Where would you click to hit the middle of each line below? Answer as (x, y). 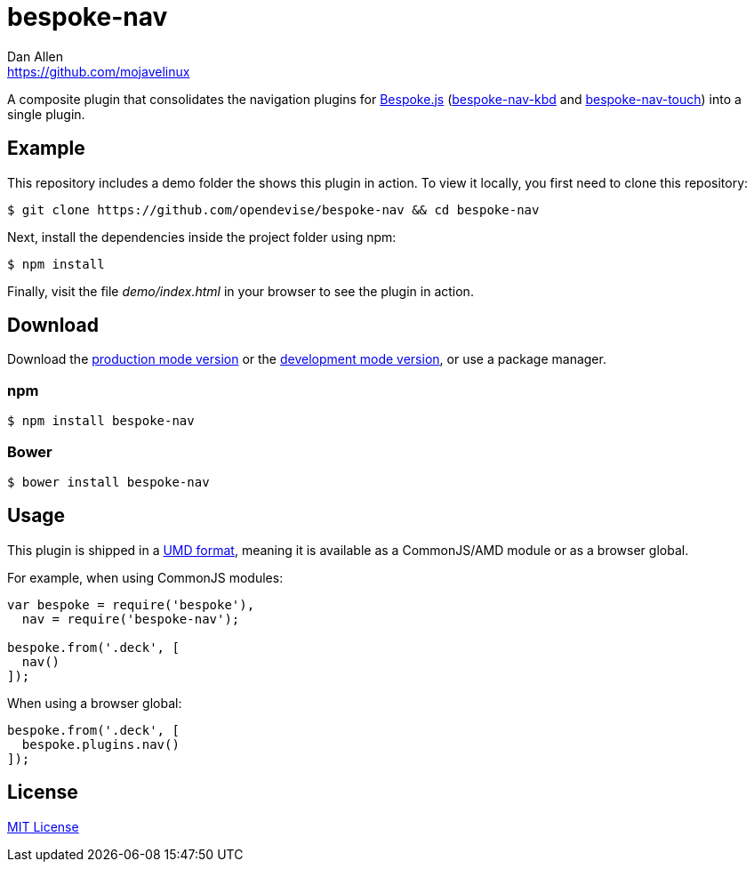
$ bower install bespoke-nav (108, 482)
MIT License (43, 826)
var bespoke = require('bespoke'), (131, 604)
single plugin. (46, 114)
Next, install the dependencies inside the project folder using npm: (202, 237)
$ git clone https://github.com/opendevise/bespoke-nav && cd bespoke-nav (273, 209)
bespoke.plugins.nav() (100, 744)
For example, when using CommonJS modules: (145, 577)
